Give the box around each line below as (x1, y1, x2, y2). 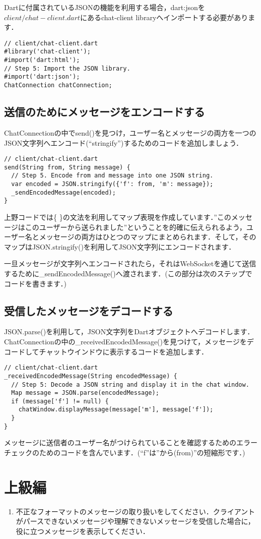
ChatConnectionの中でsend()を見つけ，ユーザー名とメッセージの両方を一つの (4, 127, 256, 138)
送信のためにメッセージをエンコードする (4, 104, 205, 119)
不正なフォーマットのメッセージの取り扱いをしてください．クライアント (16, 506, 255, 516)
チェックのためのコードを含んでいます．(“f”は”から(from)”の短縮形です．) (4, 447, 245, 458)
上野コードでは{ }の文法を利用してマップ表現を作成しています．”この (4, 212, 231, 222)
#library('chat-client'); (4, 48, 91, 55)
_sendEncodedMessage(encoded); (11, 189, 116, 196)
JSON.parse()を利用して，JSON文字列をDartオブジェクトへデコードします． (4, 326, 254, 337)
